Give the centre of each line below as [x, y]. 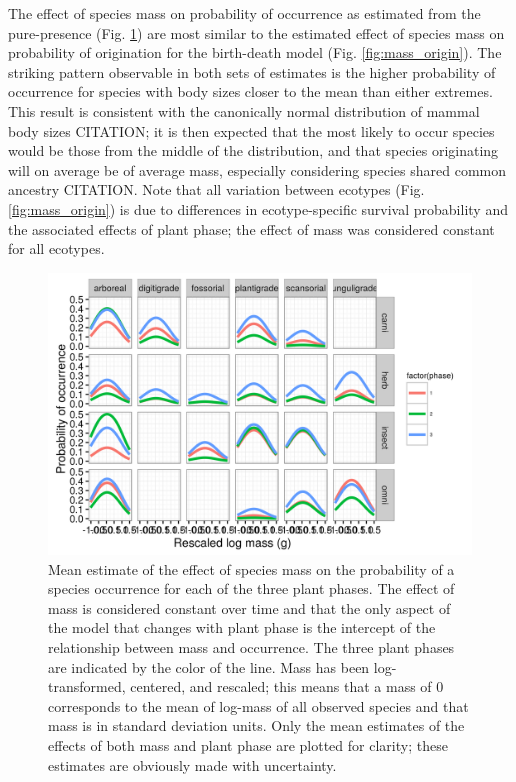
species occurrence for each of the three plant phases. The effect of [251, 588]
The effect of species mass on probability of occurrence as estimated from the [244, 13]
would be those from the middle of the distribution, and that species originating [253, 150]
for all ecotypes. [56, 248]
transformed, [87, 686]
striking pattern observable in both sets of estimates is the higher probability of [252, 71]
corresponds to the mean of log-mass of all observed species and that [258, 705]
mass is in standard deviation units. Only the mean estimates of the [256, 725]
